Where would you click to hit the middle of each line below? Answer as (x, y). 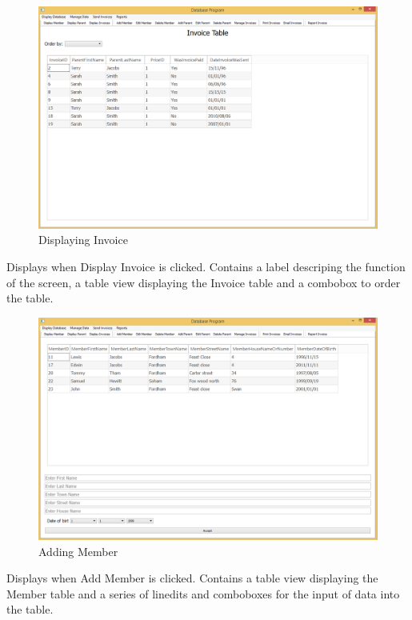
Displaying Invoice (83, 240)
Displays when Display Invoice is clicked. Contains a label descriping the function (206, 267)
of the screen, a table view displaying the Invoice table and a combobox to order (204, 282)
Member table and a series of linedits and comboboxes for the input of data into (203, 593)
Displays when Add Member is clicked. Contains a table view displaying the (192, 578)
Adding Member (78, 551)
